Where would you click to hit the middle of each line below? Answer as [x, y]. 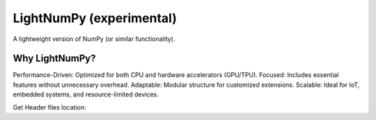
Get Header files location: [49, 107]
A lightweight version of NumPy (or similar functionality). [94, 39]
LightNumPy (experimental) [95, 18]
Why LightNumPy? [55, 59]
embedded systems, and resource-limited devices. [86, 94]
